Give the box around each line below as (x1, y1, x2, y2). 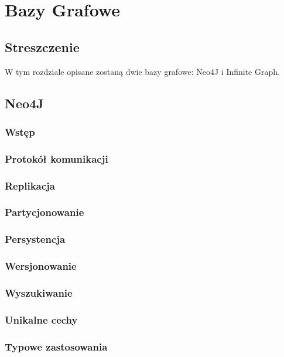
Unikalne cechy (5, 312, 78, 327)
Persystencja (5, 232, 66, 246)
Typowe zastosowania (5, 339, 108, 353)
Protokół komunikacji (5, 151, 108, 166)
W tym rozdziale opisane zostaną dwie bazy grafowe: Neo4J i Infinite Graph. (5, 65, 280, 77)
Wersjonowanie (5, 259, 77, 273)
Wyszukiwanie (5, 285, 73, 300)
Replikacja (5, 178, 55, 193)
